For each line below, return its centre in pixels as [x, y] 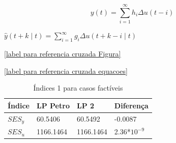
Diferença [131, 105]
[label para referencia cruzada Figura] [63, 53]
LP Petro [53, 105]
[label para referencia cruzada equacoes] [66, 70]
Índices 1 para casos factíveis [78, 88]
